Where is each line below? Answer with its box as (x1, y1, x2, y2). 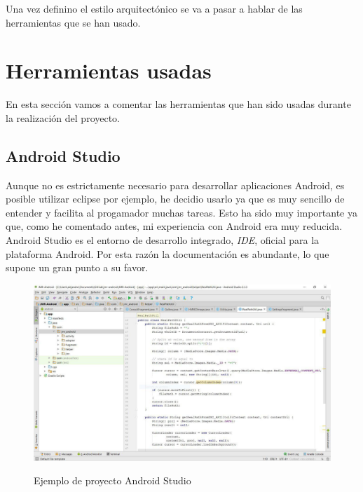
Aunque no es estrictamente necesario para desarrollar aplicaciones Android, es (6, 177, 345, 192)
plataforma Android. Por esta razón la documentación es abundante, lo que (6, 246, 329, 261)
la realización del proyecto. (6, 110, 121, 125)
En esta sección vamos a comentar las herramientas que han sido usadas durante (6, 97, 351, 111)
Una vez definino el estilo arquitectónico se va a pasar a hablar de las (6, 1, 303, 15)
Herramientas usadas (6, 56, 212, 85)
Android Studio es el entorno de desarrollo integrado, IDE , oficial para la (6, 233, 320, 247)
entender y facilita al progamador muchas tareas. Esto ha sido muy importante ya (6, 205, 357, 219)
